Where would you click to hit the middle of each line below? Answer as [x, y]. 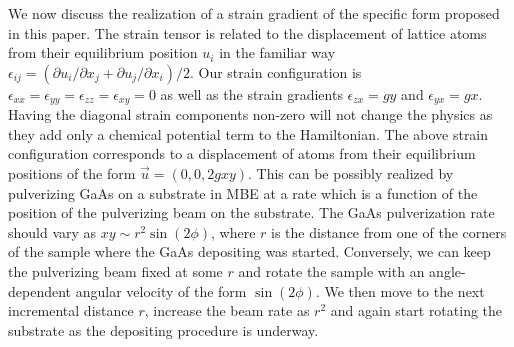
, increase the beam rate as [227, 310]
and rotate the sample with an [331, 270]
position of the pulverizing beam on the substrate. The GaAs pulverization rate [251, 212]
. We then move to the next [400, 290]
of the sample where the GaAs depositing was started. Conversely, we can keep [249, 251]
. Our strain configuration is [275, 71]
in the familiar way [277, 52]
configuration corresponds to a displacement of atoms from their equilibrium [242, 153]
